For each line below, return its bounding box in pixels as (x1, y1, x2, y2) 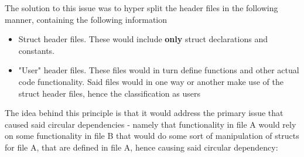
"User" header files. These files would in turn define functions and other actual (18, 64, 299, 76)
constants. (18, 44, 55, 56)
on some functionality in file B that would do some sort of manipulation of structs (5, 129, 299, 142)
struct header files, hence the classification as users (18, 87, 200, 99)
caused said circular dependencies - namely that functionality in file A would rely (5, 118, 296, 130)
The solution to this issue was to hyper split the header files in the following (5, 2, 278, 13)
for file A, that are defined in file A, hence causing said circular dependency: (5, 141, 278, 153)
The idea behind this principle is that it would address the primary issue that (5, 107, 283, 119)
